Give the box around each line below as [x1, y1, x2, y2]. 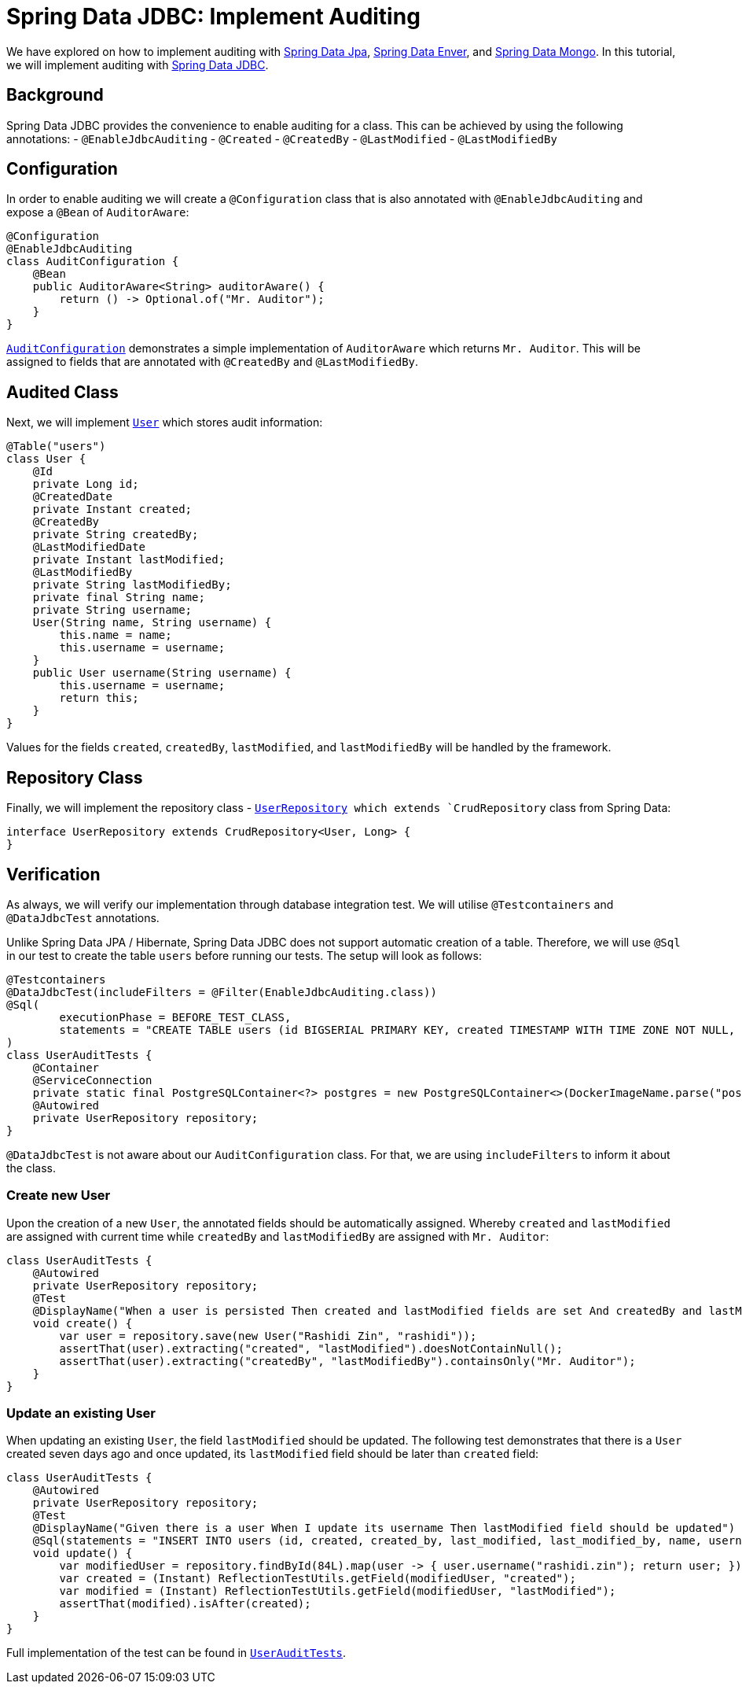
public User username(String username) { [32, 666, 292, 680]
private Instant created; [32, 503, 193, 516]
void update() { [32, 1547, 133, 1560]
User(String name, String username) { [32, 616, 272, 629]
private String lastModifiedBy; [32, 578, 232, 592]
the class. [6, 1160, 57, 1175]
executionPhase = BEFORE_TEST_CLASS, [59, 1010, 292, 1024]
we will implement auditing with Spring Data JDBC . [6, 57, 269, 72]
